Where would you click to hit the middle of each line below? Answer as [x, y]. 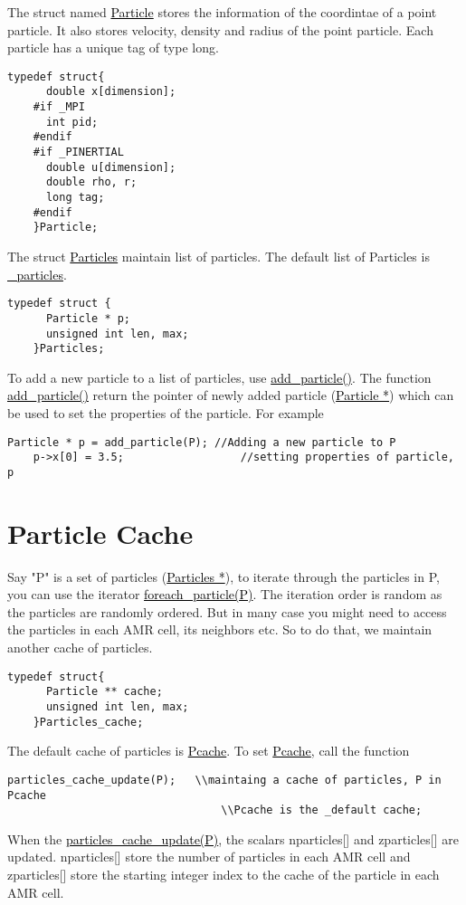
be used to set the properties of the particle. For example [166, 413]
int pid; [72, 122]
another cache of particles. [80, 648]
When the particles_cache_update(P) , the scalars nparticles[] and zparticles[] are [233, 838]
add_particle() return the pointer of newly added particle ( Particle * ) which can [231, 395]
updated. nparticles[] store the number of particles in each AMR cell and [209, 857]
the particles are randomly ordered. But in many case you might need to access [227, 611]
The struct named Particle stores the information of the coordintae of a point [222, 12]
